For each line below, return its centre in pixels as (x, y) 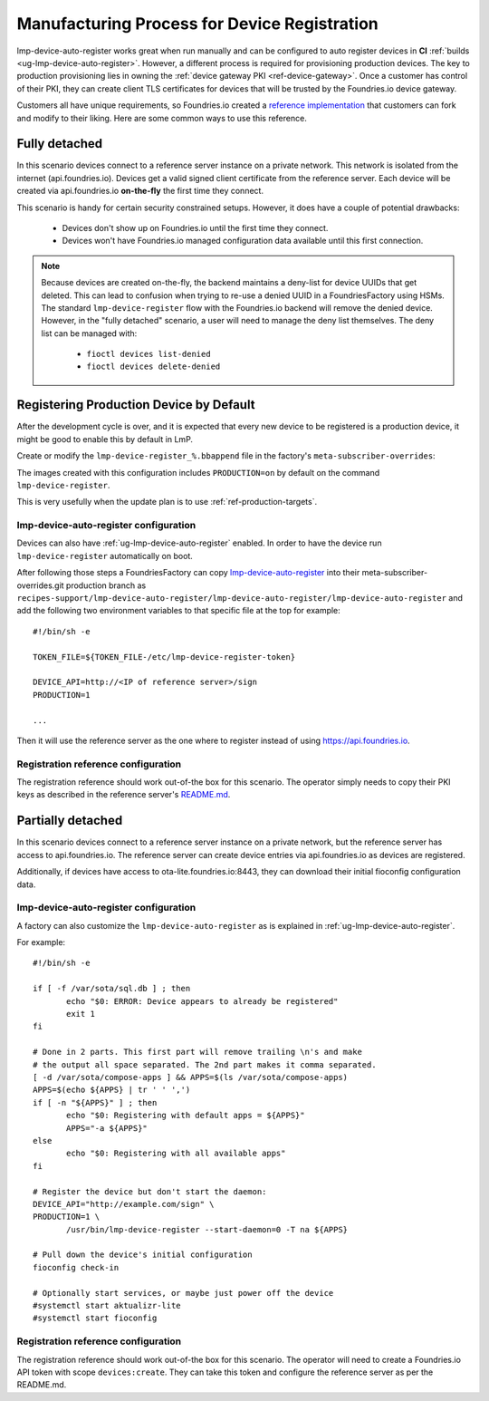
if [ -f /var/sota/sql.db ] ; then (112, 989)
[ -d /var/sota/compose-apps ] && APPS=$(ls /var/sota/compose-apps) (191, 1077)
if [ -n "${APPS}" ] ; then (95, 1102)
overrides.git (40, 585)
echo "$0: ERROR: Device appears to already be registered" (202, 1001)
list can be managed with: (89, 333)
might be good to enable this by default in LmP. (105, 439)
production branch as (106, 585)
